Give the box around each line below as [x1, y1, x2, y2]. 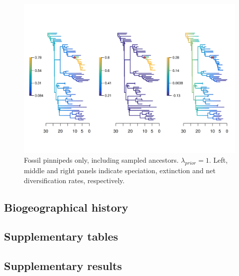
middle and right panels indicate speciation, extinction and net [24, 165, 216, 175]
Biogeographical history [4, 199, 128, 215]
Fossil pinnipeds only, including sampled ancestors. [24, 155, 179, 165]
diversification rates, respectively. [24, 175, 125, 185]
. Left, [209, 155, 228, 165]
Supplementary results [4, 258, 122, 274]
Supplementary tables [4, 229, 119, 244]
